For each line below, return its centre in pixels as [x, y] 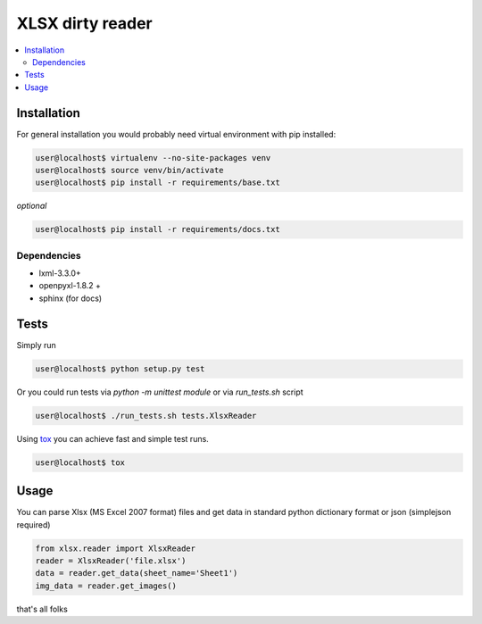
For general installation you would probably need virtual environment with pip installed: [176, 134]
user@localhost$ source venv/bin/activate [129, 170]
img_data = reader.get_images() [106, 586]
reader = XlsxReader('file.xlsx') [111, 561]
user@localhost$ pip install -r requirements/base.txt [158, 183]
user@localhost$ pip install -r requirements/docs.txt [158, 229]
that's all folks [42, 609]
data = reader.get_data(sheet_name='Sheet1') [137, 573]
